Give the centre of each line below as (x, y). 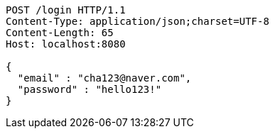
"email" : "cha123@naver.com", (104, 78)
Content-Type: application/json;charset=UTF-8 (137, 21)
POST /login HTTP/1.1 (66, 10)
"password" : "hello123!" (90, 89)
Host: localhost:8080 (66, 44)
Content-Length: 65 (60, 33)
